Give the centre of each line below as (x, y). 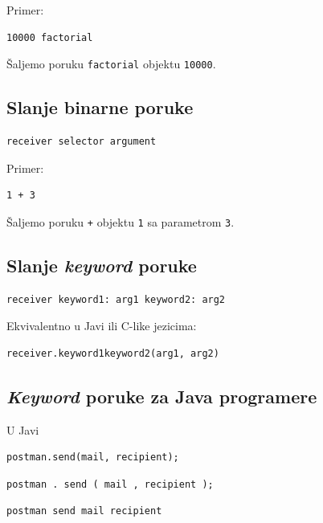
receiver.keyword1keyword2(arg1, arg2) (113, 353)
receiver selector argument (82, 142)
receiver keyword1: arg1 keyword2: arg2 (116, 299)
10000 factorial (50, 37)
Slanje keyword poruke (102, 265)
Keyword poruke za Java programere (162, 396)
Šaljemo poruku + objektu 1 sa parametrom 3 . (121, 221)
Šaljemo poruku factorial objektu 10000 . (111, 64)
